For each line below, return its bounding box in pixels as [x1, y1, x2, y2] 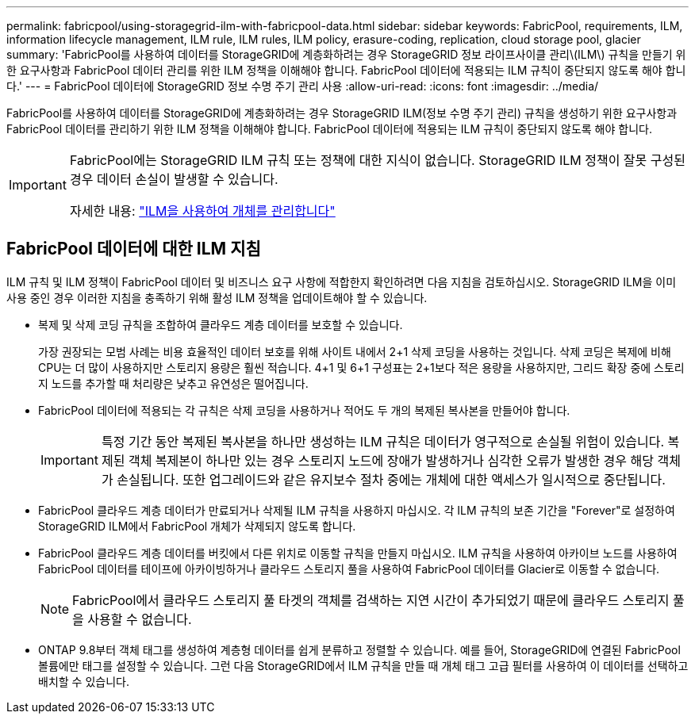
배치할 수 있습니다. [38, 674, 129, 688]
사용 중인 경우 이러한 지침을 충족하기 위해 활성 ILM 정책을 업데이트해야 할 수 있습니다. [6, 290, 428, 304]
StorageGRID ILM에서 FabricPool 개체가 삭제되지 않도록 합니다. [38, 519, 356, 533]
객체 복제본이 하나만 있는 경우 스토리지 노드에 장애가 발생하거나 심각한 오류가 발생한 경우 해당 [128, 452, 654, 469]
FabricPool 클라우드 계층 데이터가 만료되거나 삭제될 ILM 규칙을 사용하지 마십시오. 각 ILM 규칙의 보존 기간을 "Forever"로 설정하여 [38, 503, 675, 517]
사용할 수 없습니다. [87, 611, 192, 627]
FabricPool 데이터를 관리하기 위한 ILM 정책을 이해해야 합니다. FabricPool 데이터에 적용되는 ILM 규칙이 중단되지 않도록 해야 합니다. [6, 122, 652, 136]
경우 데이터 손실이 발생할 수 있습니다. [69, 171, 278, 187]
